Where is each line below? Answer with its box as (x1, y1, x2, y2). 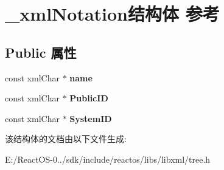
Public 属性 (5, 42, 77, 61)
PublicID (69, 92, 108, 104)
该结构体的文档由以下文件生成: (5, 132, 127, 145)
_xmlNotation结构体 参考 (5, 1, 220, 26)
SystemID (69, 112, 112, 124)
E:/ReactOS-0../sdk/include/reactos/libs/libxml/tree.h (5, 152, 211, 165)
